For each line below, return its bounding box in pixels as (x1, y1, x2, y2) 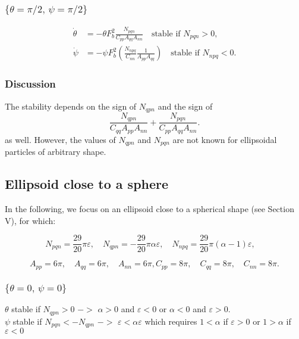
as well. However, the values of (5, 133, 116, 145)
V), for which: (5, 214, 56, 226)
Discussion (5, 76, 56, 91)
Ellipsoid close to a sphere (5, 175, 169, 193)
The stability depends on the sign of (5, 99, 137, 112)
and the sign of (158, 99, 213, 112)
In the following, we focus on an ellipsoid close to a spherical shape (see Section (5, 203, 294, 215)
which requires (144, 315, 197, 327)
